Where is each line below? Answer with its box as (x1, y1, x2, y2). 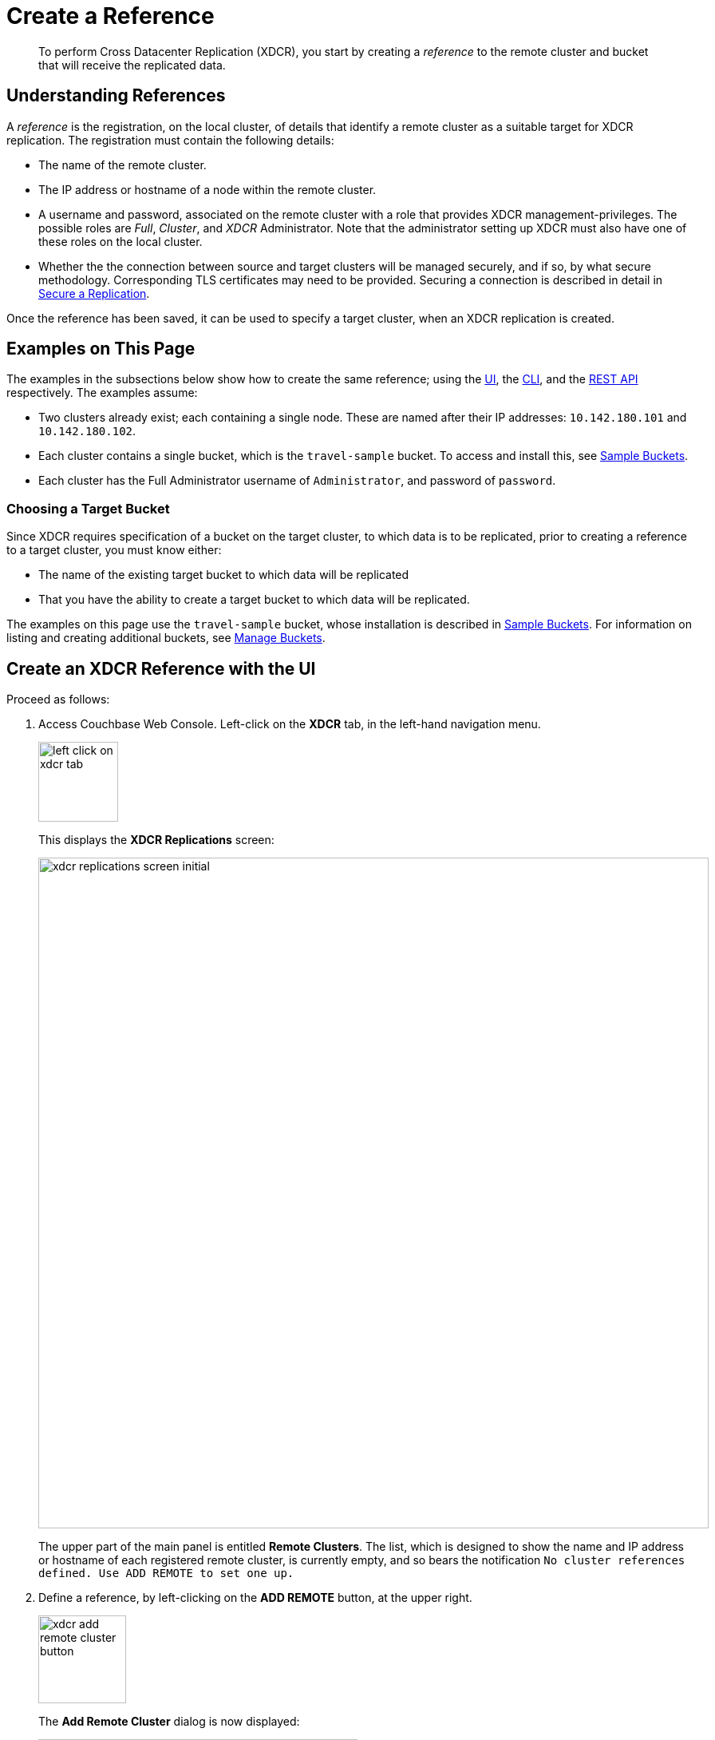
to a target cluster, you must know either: (6, 543, 222, 557)
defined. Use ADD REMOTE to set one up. (38, 1567, 294, 1580)
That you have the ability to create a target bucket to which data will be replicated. (38, 593, 470, 607)
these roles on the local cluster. (38, 234, 203, 248)
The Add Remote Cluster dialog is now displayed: (38, 1714, 300, 1729)
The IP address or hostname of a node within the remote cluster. (38, 182, 377, 196)
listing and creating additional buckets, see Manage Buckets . (6, 631, 326, 645)
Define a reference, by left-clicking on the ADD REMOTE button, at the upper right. (38, 1591, 472, 1605)
